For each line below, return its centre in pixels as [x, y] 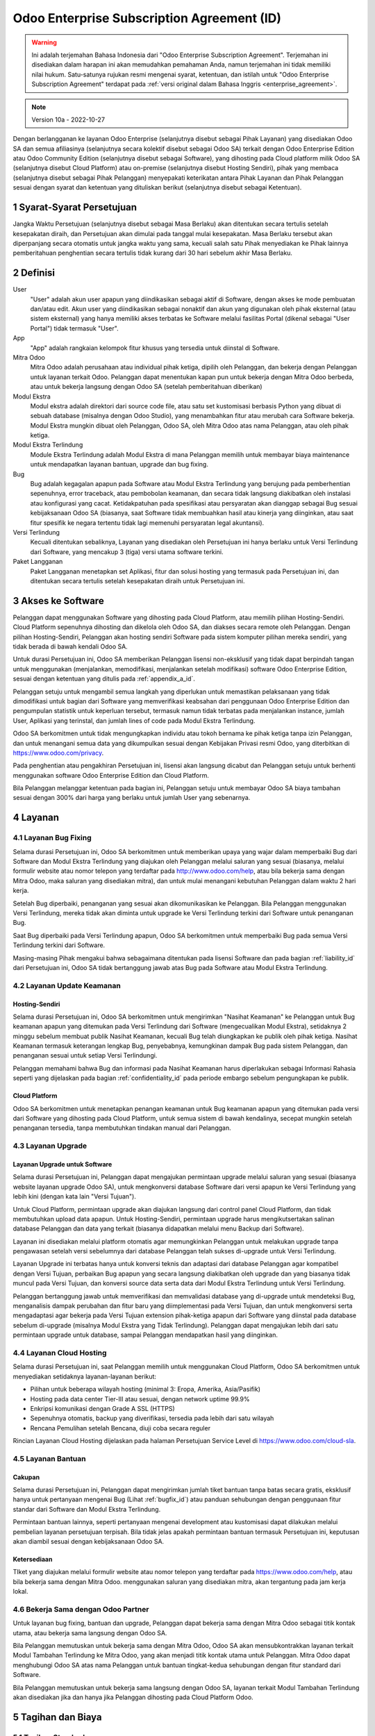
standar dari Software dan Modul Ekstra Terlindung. [87, 1509]
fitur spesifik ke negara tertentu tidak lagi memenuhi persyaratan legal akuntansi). [147, 523]
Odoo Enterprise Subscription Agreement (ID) [147, 18]
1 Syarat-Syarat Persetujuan [75, 207]
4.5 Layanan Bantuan [49, 1458]
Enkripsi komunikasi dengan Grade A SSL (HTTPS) [102, 1408]
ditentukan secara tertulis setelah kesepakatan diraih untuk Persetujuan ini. [137, 581]
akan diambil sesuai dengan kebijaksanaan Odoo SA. [89, 1541]
